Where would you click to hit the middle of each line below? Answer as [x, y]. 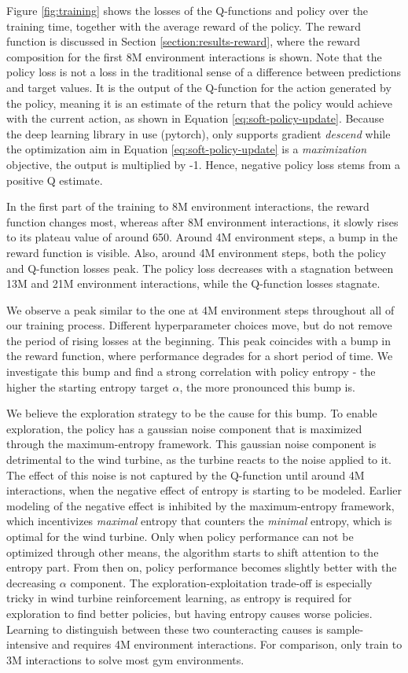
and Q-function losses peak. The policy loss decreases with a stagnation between [200, 268]
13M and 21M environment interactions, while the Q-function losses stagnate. [193, 283]
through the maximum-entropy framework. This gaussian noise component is [191, 444]
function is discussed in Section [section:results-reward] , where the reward [183, 41]
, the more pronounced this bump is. [267, 386]
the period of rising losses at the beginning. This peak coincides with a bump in [199, 340]
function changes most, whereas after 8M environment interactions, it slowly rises [202, 221]
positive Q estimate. [55, 180]
